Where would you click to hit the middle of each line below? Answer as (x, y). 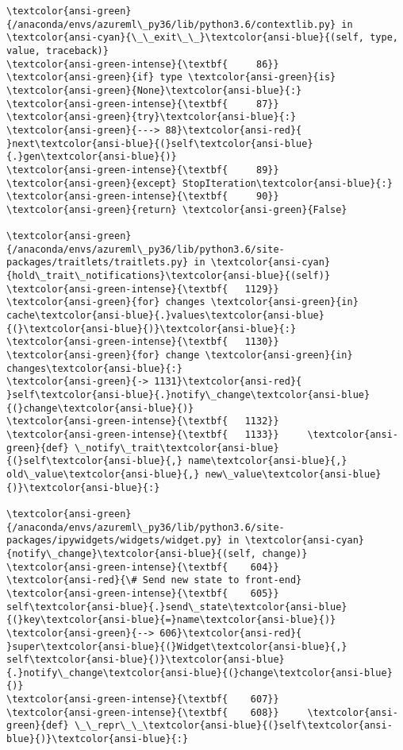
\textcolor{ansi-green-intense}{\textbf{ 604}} (143, 567)
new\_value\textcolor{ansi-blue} (293, 474)
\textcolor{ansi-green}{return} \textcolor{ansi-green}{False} (177, 209)
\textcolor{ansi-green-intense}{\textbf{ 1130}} (143, 342)
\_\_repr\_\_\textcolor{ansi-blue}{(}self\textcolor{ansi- (233, 726)
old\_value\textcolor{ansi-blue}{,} (103, 474)
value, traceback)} (58, 50)
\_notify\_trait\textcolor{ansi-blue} (177, 448)
